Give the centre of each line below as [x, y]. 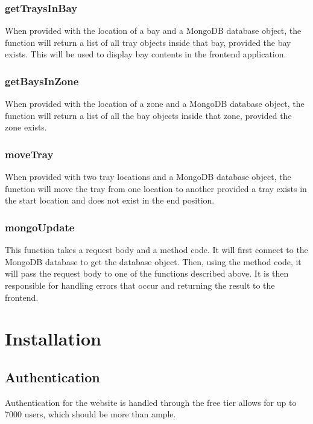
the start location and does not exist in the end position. [110, 200]
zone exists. [26, 127]
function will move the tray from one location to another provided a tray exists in [156, 188]
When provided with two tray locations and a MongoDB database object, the [148, 177]
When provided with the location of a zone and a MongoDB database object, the [155, 104]
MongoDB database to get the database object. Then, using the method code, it [153, 261]
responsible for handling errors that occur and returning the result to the [140, 285]
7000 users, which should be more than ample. [90, 414]
